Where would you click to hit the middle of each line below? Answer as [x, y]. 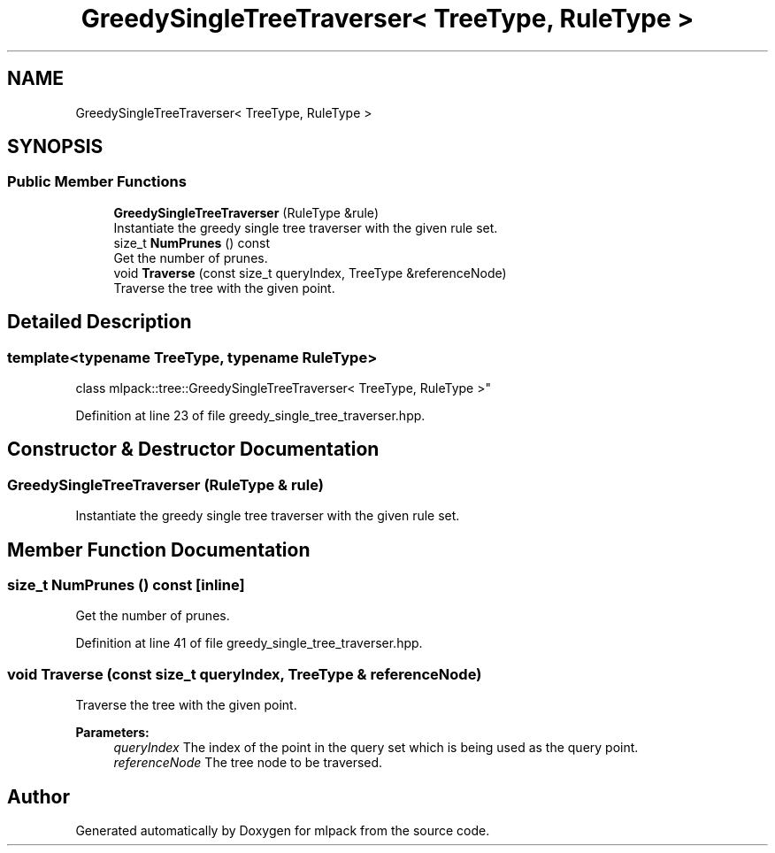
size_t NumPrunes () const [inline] [126, 585]
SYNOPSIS [55, 147]
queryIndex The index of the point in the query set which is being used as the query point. [376, 748]
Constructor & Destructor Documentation [193, 450]
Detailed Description [100, 322]
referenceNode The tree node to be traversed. [248, 763]
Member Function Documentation [159, 549]
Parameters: [112, 733]
